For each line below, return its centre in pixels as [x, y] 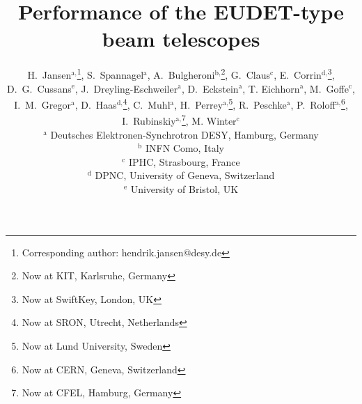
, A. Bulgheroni [181, 74]
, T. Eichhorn [271, 88]
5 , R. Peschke [258, 103]
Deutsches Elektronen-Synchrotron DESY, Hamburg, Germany [184, 134]
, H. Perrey [199, 104]
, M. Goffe [326, 88]
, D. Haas [96, 104]
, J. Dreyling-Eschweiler [126, 88]
